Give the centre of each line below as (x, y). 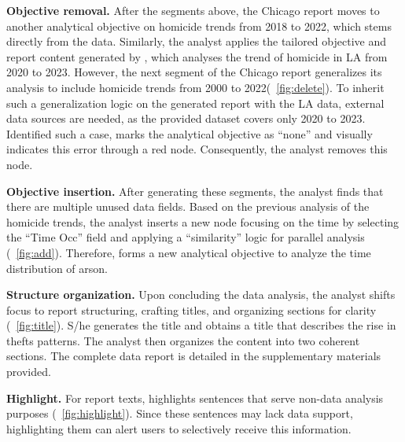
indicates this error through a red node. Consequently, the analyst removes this (197, 149)
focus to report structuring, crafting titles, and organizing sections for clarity (191, 309)
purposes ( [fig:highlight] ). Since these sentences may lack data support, (180, 413)
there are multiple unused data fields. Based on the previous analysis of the (188, 206)
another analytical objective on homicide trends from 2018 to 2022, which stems (199, 26)
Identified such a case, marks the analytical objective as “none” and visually (190, 133)
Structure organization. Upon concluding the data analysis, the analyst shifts (201, 295)
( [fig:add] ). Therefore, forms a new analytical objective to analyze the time (189, 252)
